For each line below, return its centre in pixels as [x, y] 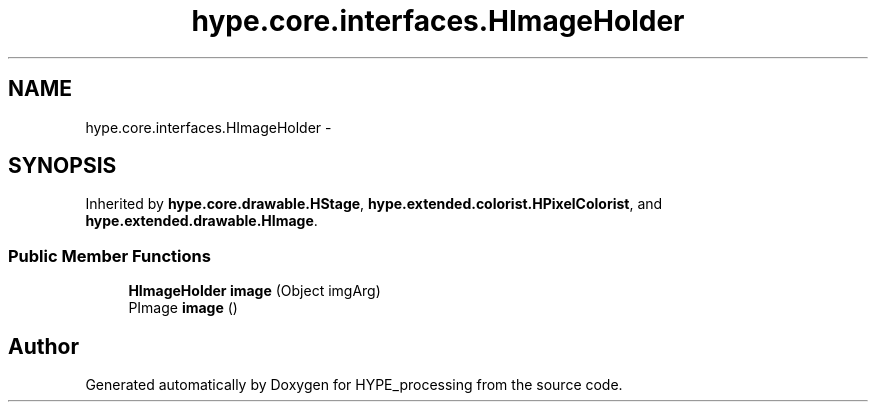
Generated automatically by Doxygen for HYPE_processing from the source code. [354, 385]
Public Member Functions [109, 255]
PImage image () [183, 308]
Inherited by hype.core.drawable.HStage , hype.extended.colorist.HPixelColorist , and [374, 204]
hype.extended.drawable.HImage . [201, 221]
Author [43, 346]
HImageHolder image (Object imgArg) [254, 291]
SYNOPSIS [62, 166]
